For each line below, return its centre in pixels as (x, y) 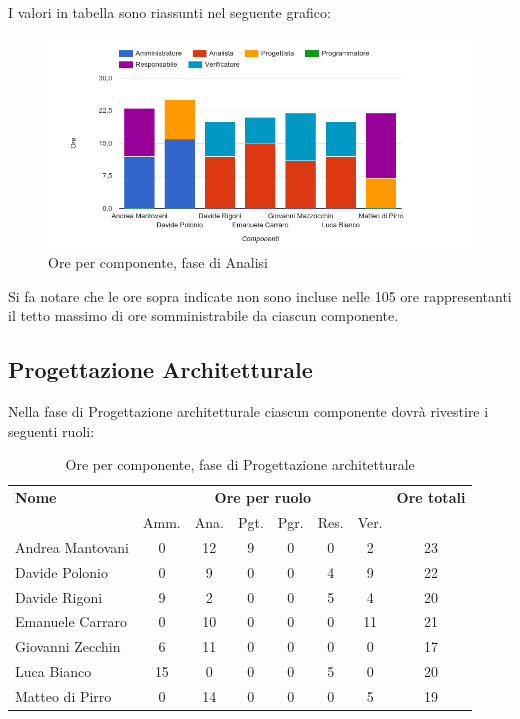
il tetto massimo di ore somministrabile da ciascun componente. (203, 315)
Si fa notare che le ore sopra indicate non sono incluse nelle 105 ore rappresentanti (260, 295)
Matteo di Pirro (63, 695)
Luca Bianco (53, 671)
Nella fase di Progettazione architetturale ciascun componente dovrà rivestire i (248, 411)
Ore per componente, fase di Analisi (158, 262)
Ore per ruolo (262, 497)
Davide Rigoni (59, 596)
